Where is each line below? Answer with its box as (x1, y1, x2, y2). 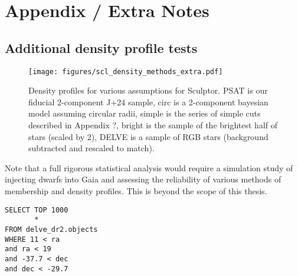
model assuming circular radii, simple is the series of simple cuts (28, 107, 261, 119)
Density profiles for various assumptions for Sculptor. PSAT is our (28, 84, 268, 97)
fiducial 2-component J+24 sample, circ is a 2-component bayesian (28, 95, 268, 108)
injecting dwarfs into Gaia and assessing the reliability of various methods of (5, 173, 281, 185)
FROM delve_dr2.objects (5, 225, 98, 234)
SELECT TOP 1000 (5, 205, 68, 214)
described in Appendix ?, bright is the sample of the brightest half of (28, 119, 278, 131)
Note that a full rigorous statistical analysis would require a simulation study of (5, 161, 293, 174)
